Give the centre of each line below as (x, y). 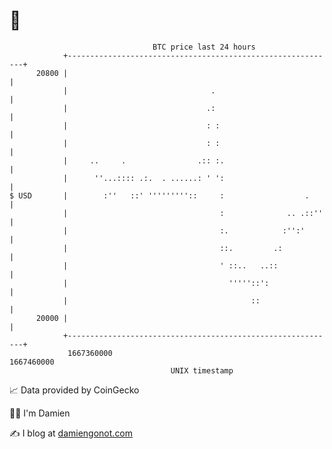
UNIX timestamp (202, 370)
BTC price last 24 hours (204, 47)
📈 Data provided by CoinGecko (74, 390)
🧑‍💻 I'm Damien (40, 413)
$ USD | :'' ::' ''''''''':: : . (159, 195)
